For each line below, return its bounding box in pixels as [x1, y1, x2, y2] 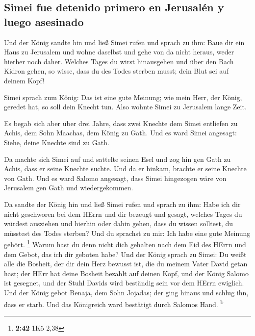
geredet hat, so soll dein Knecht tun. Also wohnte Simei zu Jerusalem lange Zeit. [4, 102, 247, 112]
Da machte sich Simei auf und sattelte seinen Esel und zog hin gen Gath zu [4, 154, 231, 164]
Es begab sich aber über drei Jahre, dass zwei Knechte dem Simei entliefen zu [4, 118, 238, 128]
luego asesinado [4, 14, 84, 29]
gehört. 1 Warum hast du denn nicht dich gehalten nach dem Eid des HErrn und [4, 238, 246, 249]
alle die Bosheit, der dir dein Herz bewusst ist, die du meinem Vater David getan [4, 258, 248, 269]
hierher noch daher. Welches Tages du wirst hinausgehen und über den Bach [4, 56, 234, 66]
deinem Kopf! [4, 75, 45, 85]
